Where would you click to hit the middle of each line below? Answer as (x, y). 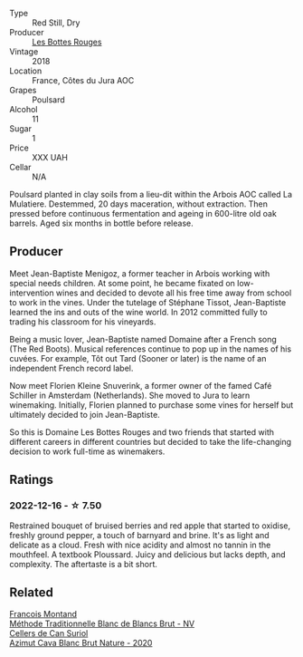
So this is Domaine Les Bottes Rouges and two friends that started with (142, 432)
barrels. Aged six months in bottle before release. (101, 223)
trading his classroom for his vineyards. (83, 322)
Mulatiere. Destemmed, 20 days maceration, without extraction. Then (139, 204)
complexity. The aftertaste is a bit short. (84, 564)
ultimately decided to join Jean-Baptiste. (85, 414)
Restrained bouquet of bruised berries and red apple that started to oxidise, (150, 526)
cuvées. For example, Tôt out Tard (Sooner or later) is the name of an (138, 358)
